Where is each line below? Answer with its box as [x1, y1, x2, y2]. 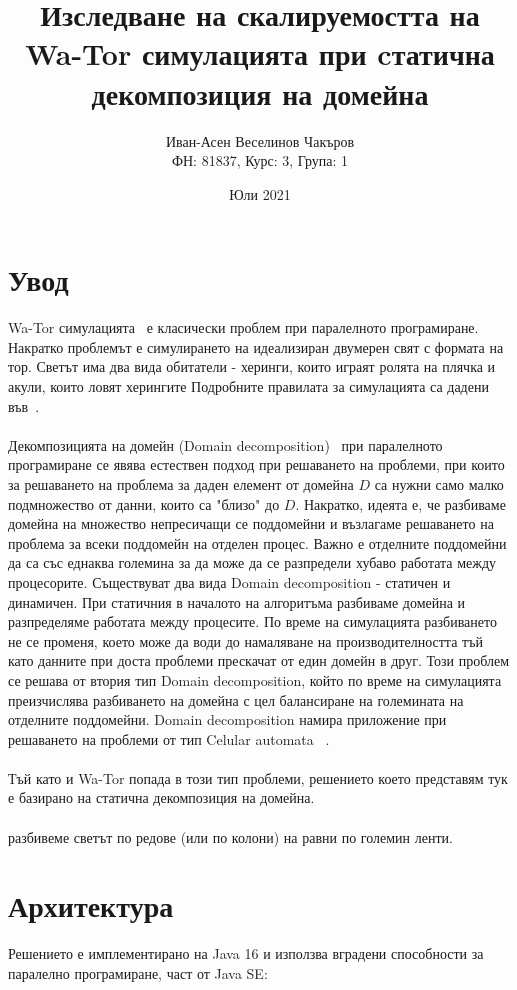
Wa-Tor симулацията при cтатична [25, 33, 495, 74]
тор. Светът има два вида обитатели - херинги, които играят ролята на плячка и [8, 356, 496, 377]
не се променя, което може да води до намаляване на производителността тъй [8, 630, 483, 651]
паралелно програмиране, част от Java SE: [8, 962, 268, 983]
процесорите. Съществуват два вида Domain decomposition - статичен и [8, 571, 451, 592]
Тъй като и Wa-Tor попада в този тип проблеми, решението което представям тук [8, 767, 508, 788]
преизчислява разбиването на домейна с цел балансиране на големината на [8, 689, 464, 710]
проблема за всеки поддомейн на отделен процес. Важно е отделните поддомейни [8, 532, 507, 553]
